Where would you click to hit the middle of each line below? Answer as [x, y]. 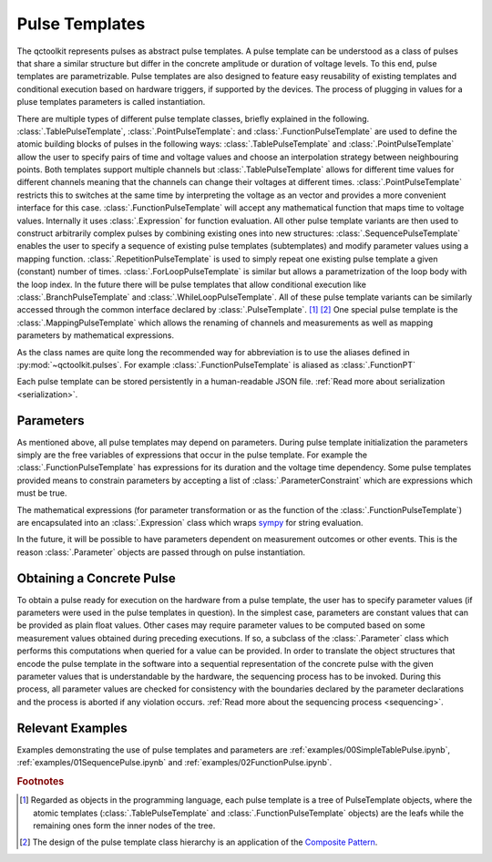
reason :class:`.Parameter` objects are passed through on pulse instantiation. [161, 552]
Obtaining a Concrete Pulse [97, 578]
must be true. [42, 493]
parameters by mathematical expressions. [96, 335]
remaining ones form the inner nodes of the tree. [124, 826]
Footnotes [41, 781]
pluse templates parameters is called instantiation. [111, 102]
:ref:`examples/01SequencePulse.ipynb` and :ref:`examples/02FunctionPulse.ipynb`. [174, 763]
